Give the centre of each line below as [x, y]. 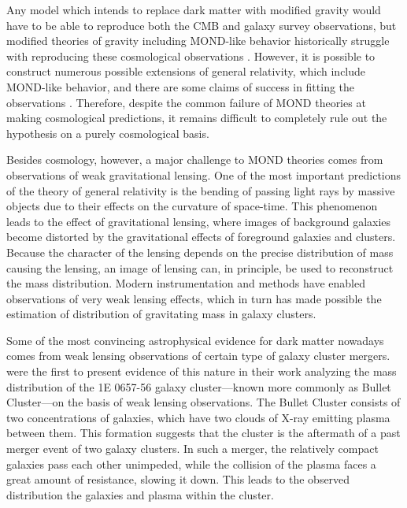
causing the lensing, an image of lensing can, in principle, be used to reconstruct [200, 267]
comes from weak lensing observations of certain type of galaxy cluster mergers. [198, 356]
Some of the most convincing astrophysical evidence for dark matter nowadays [195, 340]
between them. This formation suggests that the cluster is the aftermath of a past [203, 433]
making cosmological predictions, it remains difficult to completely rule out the [197, 118]
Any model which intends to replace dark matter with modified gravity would [194, 9]
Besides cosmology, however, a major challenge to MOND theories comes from [195, 159]
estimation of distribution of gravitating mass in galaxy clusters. [161, 314]
